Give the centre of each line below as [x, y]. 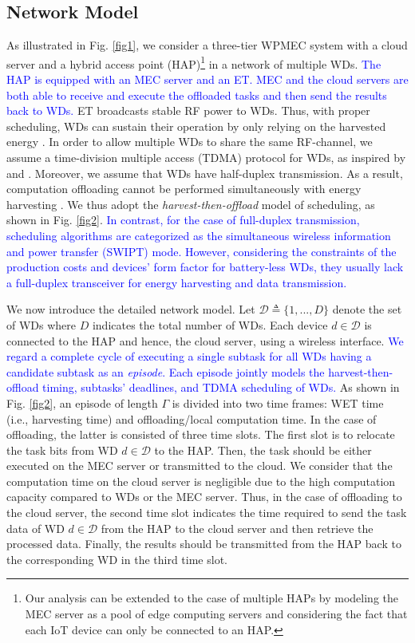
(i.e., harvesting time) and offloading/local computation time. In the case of [192, 418]
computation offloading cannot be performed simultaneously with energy [184, 189]
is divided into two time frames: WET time [278, 402]
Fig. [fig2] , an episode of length [82, 402]
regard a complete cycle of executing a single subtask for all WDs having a [189, 356]
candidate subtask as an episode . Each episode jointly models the [166, 371]
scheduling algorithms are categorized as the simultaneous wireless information [199, 235]
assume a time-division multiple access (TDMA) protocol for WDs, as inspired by [206, 158]
